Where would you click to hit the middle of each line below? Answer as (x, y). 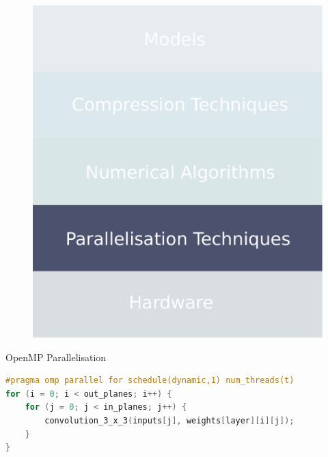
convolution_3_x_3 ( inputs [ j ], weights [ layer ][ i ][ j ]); (169, 421)
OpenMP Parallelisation (56, 357)
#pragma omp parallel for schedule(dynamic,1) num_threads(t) (150, 381)
